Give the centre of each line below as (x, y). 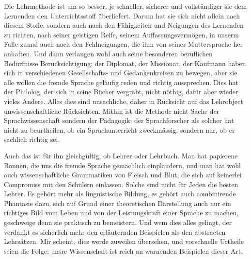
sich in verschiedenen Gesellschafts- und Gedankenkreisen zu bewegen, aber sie (121, 73)
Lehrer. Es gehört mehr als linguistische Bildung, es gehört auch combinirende (120, 194)
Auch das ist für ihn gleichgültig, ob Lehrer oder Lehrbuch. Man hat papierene (121, 155)
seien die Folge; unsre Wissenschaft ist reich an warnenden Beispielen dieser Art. (124, 250)
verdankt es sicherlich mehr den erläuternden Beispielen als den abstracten (115, 232)
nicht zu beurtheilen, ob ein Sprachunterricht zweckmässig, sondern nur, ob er (119, 129)
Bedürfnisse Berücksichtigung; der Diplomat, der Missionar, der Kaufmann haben (125, 63)
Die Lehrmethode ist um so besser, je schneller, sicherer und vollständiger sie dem (125, 6)
